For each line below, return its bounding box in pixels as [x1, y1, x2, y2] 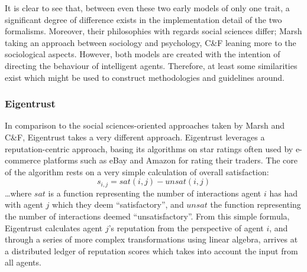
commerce [5, 154, 41, 166]
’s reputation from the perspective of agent [108, 221, 264, 234]
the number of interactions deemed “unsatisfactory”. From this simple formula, [5, 209, 290, 222]
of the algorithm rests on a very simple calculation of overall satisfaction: [5, 165, 269, 178]
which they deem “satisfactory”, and [52, 198, 184, 211]
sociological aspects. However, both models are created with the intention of [5, 48, 280, 60]
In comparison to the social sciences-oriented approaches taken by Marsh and [5, 119, 285, 132]
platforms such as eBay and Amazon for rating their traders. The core [43, 154, 298, 166]
